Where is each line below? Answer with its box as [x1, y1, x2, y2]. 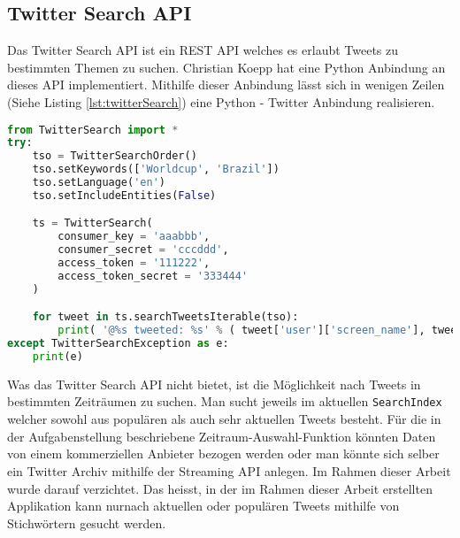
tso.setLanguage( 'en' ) [32, 176, 165, 189]
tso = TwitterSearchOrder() [32, 150, 197, 163]
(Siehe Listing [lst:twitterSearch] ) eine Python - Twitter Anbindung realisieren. [7, 92, 435, 111]
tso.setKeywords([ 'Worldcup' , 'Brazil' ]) [32, 163, 280, 176]
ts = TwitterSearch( [32, 217, 153, 230]
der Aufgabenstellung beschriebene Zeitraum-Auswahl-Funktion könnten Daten [7, 427, 436, 445]
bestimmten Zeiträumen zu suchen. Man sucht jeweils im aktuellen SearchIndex [7, 392, 442, 411]
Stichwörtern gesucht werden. [7, 513, 166, 532]
